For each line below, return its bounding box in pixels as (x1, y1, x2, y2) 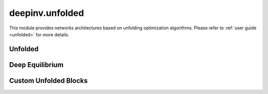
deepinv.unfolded (9, 7, 84, 18)
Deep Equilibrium (9, 60, 64, 69)
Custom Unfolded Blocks (9, 76, 88, 85)
